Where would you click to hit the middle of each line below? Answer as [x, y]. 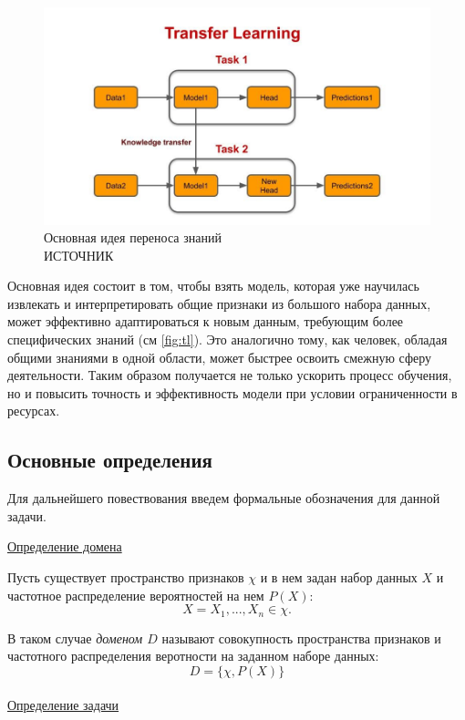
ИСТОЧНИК [79, 255]
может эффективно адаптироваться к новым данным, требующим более [206, 321]
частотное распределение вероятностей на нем [136, 595]
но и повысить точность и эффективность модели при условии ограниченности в [232, 392]
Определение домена [65, 546]
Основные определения [110, 460]
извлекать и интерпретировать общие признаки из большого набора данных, [219, 303]
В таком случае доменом [75, 638]
